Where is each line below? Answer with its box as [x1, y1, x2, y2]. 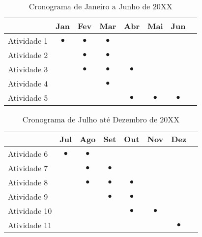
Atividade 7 [8, 162, 48, 174]
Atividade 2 [8, 49, 48, 60]
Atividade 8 [8, 177, 48, 188]
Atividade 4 [8, 78, 48, 89]
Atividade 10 [8, 205, 52, 216]
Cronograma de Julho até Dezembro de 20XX [22, 114, 180, 125]
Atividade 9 [8, 191, 48, 202]
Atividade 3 [8, 63, 48, 75]
